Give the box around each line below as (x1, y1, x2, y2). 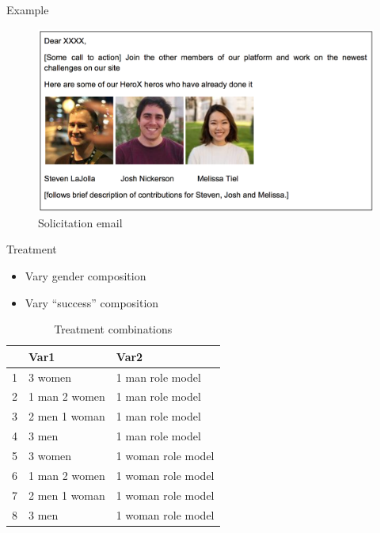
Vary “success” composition (25, 294, 159, 310)
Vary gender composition (25, 268, 146, 284)
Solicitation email (38, 214, 123, 230)
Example (6, 2, 49, 17)
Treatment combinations (54, 321, 173, 337)
